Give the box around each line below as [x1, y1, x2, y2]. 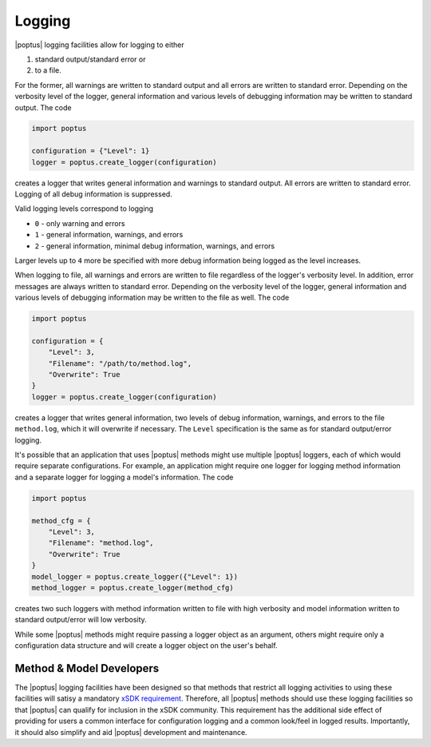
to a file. [34, 66, 61, 75]
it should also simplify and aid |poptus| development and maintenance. [14, 727, 247, 737]
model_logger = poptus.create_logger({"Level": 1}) [31, 572, 239, 581]
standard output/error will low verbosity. [14, 615, 147, 625]
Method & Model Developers [14, 662, 160, 675]
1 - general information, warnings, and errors [34, 230, 184, 240]
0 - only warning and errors [34, 218, 125, 228]
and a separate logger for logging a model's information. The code [14, 472, 234, 482]
